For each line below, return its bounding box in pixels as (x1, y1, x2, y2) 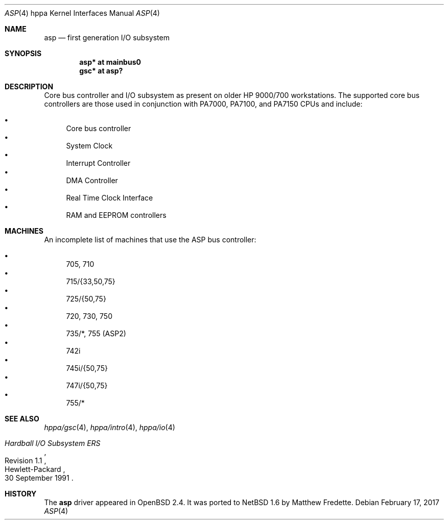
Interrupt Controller (66, 159, 131, 167)
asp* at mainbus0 (79, 58, 141, 66)
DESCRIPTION (5, 82, 54, 91)
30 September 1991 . (5, 473, 74, 482)
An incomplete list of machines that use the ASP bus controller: (44, 235, 256, 244)
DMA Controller (66, 176, 118, 185)
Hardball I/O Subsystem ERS (5, 439, 101, 447)
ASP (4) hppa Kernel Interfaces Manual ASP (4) (5, 9, 160, 17)
